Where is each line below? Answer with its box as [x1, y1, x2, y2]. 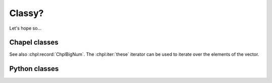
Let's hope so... [9, 25, 42, 31]
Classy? [9, 8, 44, 19]
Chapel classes [9, 38, 59, 47]
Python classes [9, 64, 59, 73]
